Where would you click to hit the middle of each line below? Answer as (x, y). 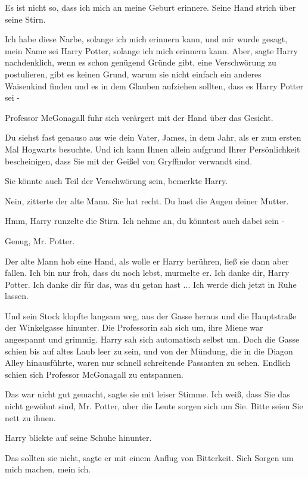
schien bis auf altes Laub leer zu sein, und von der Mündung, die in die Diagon (149, 351)
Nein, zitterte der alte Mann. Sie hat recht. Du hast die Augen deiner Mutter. (147, 200)
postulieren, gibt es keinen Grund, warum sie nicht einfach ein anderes (133, 74)
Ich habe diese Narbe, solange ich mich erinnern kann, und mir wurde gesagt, (146, 39)
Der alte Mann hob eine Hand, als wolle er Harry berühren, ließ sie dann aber (147, 261)
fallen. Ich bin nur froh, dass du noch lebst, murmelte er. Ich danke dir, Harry (147, 273)
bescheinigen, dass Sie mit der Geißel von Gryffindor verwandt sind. (129, 161)
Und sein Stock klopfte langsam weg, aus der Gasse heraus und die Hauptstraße (151, 315)
